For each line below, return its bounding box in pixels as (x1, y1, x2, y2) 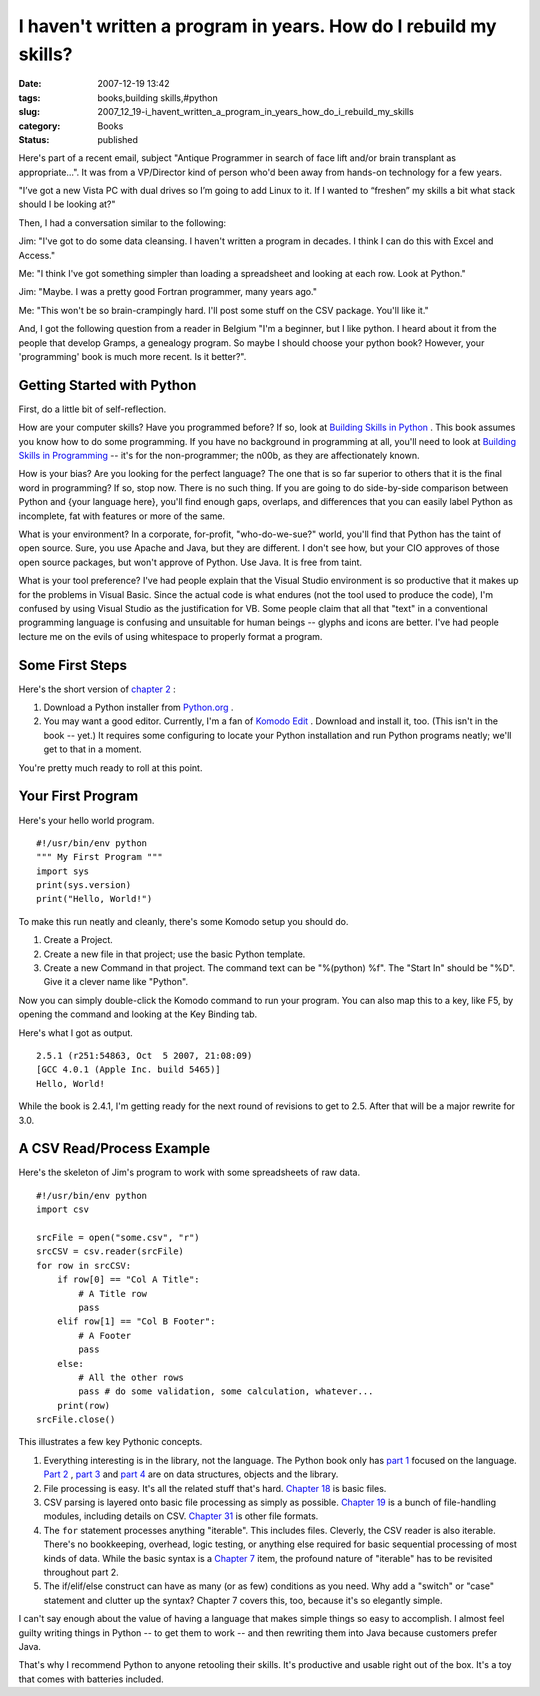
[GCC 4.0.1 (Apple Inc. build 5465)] (36, 1064, 222, 1075)
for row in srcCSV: (36, 1260, 132, 1271)
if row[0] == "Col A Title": (56, 1274, 200, 1285)
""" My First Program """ (36, 851, 164, 863)
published (97, 133, 139, 145)
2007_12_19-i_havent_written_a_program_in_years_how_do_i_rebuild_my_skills (97, 106, 414, 118)
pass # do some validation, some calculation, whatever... (78, 1386, 374, 1397)
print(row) (56, 1400, 111, 1411)
